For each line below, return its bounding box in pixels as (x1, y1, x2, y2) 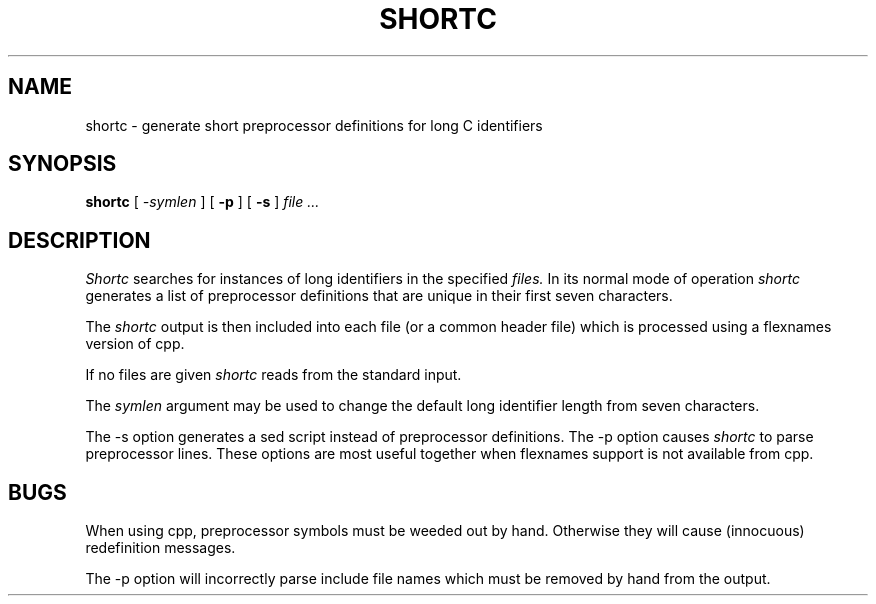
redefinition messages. (85, 539, 236, 557)
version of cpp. (85, 335, 185, 353)
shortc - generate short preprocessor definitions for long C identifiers (85, 116, 543, 134)
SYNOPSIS (8, 151, 117, 177)
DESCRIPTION (8, 227, 151, 253)
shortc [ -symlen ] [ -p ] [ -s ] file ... (85, 193, 320, 211)
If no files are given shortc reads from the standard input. (85, 366, 462, 384)
